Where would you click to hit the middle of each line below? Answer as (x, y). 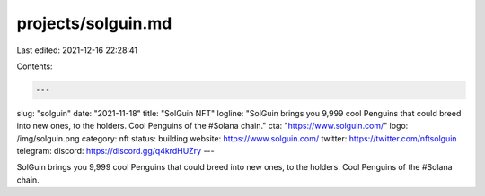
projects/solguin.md (94, 23)
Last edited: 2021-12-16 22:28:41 (77, 50)
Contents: (35, 66)
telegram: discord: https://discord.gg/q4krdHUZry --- (115, 151)
